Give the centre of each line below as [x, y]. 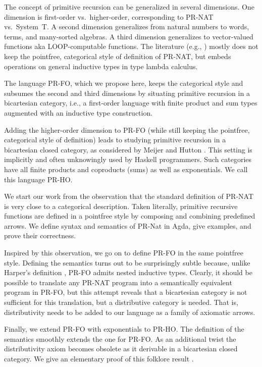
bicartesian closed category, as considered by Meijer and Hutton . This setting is [128, 149]
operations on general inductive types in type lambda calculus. [101, 66]
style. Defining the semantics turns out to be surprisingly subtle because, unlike [127, 262]
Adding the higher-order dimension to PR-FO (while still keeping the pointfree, [127, 129]
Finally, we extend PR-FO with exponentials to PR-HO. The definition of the [124, 329]
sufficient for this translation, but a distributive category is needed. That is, [121, 302]
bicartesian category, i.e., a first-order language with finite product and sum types [131, 103]
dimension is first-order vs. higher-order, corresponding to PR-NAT [109, 16]
